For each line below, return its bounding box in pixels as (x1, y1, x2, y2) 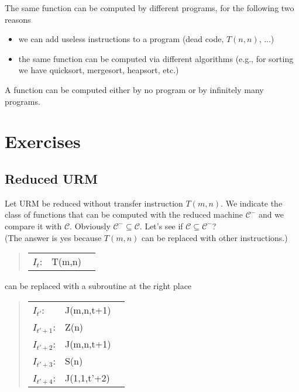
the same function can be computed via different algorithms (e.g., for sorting (18, 52, 294, 64)
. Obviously (70, 219, 111, 232)
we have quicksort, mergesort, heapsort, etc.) (18, 64, 179, 76)
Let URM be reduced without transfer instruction (5, 197, 183, 209)
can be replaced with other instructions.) (142, 231, 288, 243)
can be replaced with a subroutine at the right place (5, 280, 192, 292)
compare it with (5, 219, 62, 232)
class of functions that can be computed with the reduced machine (5, 208, 243, 221)
